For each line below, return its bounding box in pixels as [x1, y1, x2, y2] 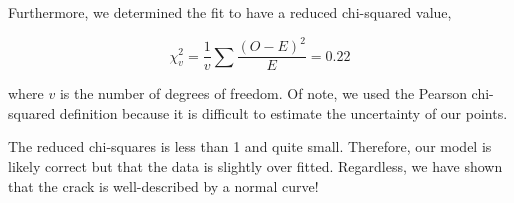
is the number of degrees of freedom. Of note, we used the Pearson [59, 83, 467, 104]
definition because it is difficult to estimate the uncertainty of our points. [59, 102, 508, 123]
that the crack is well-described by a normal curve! [8, 175, 319, 196]
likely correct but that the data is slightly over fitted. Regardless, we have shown [8, 155, 503, 176]
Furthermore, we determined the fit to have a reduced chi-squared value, [8, 2, 452, 22]
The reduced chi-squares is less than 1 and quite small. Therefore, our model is [8, 136, 492, 157]
